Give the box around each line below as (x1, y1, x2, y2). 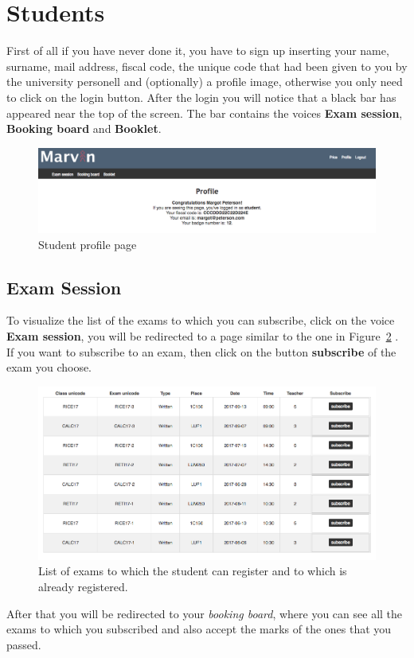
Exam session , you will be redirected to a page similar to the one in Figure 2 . (6, 327, 399, 344)
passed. (6, 636, 41, 652)
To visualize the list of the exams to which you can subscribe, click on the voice (6, 312, 395, 329)
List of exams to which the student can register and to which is (38, 563, 347, 579)
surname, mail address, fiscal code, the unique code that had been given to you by (6, 57, 408, 74)
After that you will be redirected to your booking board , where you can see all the (6, 605, 403, 621)
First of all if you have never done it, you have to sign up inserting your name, (6, 42, 389, 59)
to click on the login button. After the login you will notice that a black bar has (6, 88, 396, 105)
